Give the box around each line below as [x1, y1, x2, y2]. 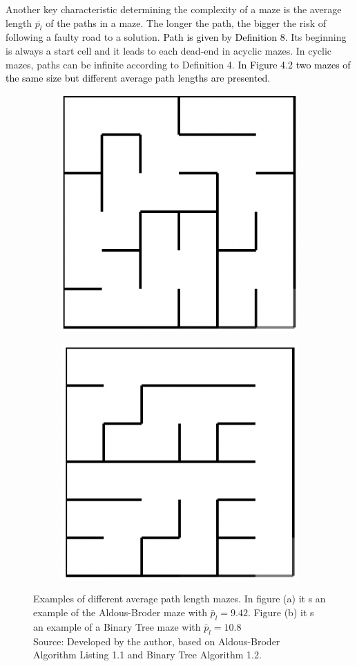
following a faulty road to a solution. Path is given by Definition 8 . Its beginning [6, 30, 347, 44]
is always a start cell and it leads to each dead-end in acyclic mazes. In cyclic [6, 43, 332, 57]
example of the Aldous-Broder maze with [33, 605, 207, 619]
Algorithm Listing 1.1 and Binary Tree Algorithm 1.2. [33, 647, 262, 662]
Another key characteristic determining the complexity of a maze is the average [6, 2, 342, 16]
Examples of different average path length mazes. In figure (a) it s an [33, 591, 326, 606]
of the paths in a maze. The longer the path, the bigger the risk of [46, 15, 327, 30]
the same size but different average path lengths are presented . [6, 71, 271, 85]
